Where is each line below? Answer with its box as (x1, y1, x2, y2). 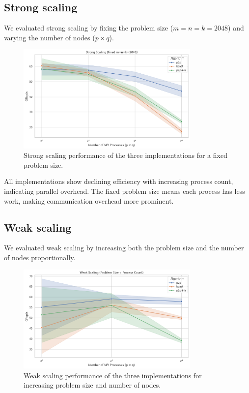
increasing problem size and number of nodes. (24, 380, 161, 390)
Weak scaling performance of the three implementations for (24, 370, 202, 380)
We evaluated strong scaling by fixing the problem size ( (4, 23, 173, 33)
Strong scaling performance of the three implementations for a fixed (24, 150, 227, 160)
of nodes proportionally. (4, 252, 76, 263)
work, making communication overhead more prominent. (4, 195, 174, 206)
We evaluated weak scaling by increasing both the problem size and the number (4, 242, 244, 253)
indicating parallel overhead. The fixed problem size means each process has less (4, 186, 245, 196)
